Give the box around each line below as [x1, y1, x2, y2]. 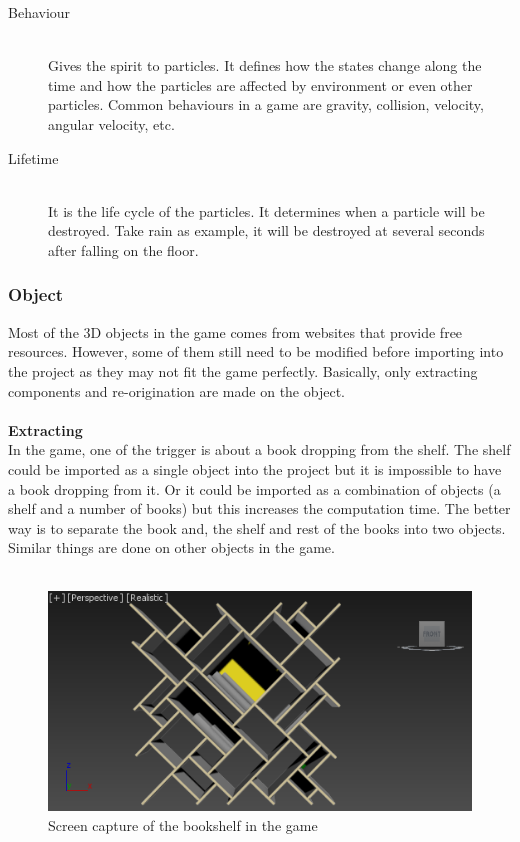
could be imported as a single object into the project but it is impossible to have [8, 458, 502, 479]
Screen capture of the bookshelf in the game [48, 814, 318, 835]
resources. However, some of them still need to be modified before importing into [8, 341, 504, 362]
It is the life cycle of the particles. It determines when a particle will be [48, 200, 485, 221]
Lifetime [8, 147, 59, 168]
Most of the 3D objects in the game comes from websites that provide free [8, 321, 463, 342]
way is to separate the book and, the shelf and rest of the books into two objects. [8, 517, 506, 538]
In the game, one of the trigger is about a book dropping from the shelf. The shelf [8, 439, 511, 460]
